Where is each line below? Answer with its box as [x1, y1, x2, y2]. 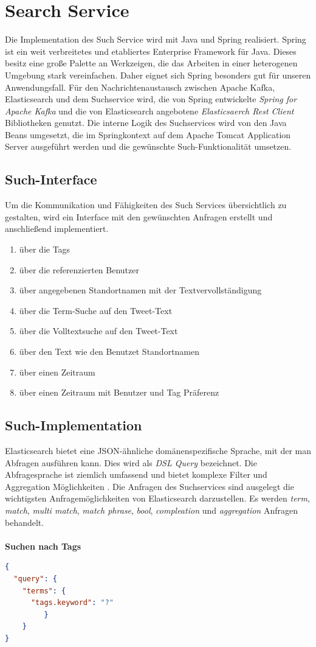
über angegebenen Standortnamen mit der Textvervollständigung [19, 284, 262, 296]
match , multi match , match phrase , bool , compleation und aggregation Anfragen [5, 503, 298, 516]
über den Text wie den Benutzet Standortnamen [19, 345, 200, 358]
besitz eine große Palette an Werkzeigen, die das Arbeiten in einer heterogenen [5, 57, 298, 69]
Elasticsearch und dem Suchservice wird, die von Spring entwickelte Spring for [5, 93, 297, 105]
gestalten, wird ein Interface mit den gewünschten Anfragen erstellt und [5, 210, 273, 223]
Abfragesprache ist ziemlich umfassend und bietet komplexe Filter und [5, 468, 267, 481]
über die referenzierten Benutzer [19, 263, 139, 276]
